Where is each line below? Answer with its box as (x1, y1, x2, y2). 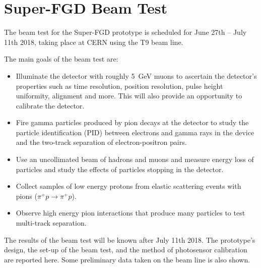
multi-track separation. (16, 218, 87, 228)
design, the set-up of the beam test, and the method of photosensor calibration (4, 244, 247, 255)
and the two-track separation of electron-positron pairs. (16, 137, 187, 147)
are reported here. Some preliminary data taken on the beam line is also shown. (4, 254, 250, 264)
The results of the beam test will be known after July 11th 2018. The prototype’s (4, 234, 255, 245)
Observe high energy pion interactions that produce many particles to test (16, 207, 245, 218)
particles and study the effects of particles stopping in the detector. (16, 164, 224, 174)
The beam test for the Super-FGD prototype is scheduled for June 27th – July (4, 27, 247, 37)
